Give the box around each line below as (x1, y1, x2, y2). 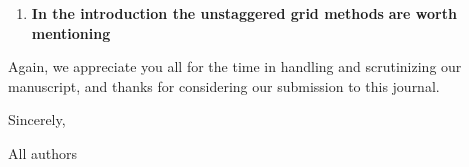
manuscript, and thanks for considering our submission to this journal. (8, 75, 440, 96)
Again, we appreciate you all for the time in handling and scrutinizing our (8, 56, 462, 77)
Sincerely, (8, 109, 66, 130)
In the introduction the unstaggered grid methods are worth (31, 3, 457, 23)
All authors (8, 142, 77, 163)
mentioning (31, 22, 111, 43)
